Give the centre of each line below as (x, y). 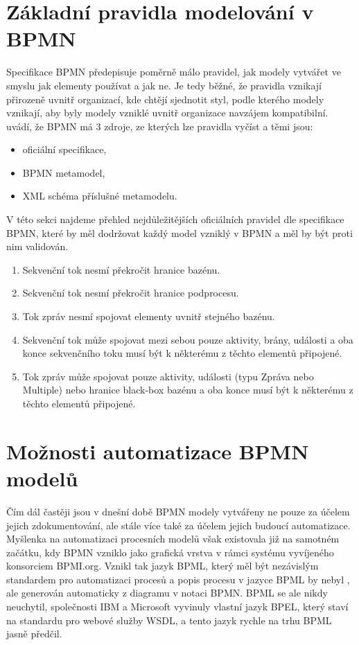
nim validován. (37, 246)
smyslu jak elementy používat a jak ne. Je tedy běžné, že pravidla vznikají (164, 85)
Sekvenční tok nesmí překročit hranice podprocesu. (131, 293)
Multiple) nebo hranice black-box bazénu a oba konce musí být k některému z (188, 390)
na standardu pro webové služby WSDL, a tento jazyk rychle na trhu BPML (169, 620)
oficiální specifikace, (64, 149)
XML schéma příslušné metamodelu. (100, 196)
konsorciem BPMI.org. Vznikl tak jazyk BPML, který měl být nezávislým (163, 566)
